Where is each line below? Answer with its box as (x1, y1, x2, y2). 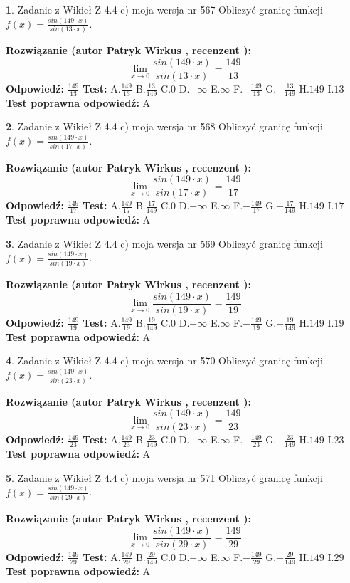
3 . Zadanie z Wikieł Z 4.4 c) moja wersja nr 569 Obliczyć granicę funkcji (6, 236, 323, 251)
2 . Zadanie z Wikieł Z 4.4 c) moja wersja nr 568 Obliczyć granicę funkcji (6, 119, 323, 134)
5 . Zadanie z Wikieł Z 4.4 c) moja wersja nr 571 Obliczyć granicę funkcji (6, 470, 323, 485)
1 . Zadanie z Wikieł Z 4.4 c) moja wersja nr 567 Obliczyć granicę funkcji (6, 2, 323, 16)
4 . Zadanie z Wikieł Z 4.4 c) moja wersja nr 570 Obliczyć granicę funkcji (6, 353, 323, 368)
